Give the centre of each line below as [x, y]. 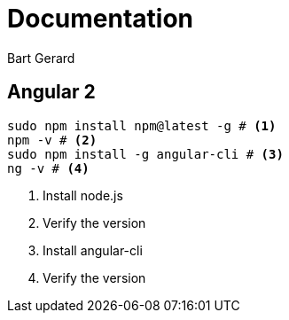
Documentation [101, 19]
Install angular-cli [93, 250]
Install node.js [83, 195]
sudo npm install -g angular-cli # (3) [145, 154]
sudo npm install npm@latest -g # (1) [142, 125]
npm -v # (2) [52, 140]
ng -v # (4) [48, 168]
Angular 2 [51, 92]
